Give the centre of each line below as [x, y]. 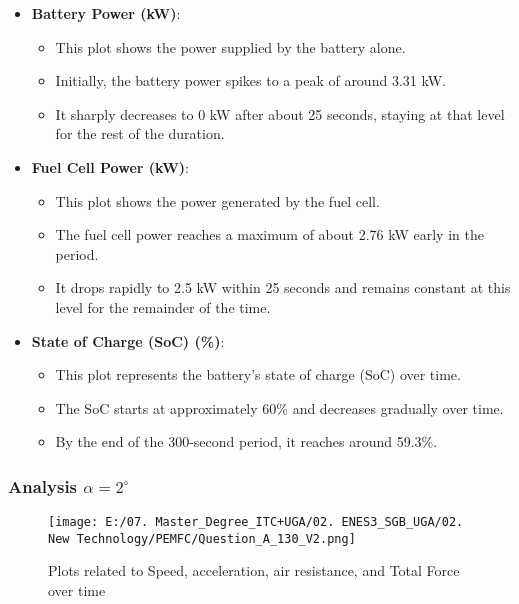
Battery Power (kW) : [106, 13]
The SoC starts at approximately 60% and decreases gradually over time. [279, 407]
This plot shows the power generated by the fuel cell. [217, 200]
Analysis [43, 485]
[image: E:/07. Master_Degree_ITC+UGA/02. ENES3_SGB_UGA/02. [256, 522]
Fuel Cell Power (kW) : [110, 166]
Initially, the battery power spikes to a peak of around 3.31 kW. [250, 80]
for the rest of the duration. [140, 133]
